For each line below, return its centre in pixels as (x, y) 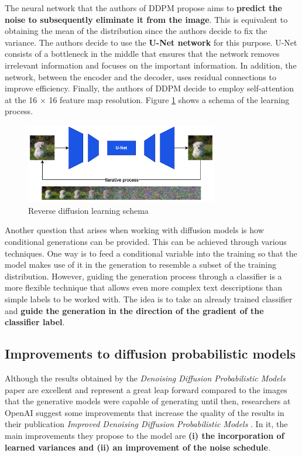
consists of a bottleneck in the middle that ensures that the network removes (142, 54)
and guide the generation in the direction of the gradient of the (134, 310)
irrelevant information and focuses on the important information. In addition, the (151, 65)
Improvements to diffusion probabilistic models (150, 354)
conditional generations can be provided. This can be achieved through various (146, 242)
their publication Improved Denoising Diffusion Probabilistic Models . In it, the (146, 424)
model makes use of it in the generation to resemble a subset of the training (141, 265)
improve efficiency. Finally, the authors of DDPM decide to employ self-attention (150, 88)
